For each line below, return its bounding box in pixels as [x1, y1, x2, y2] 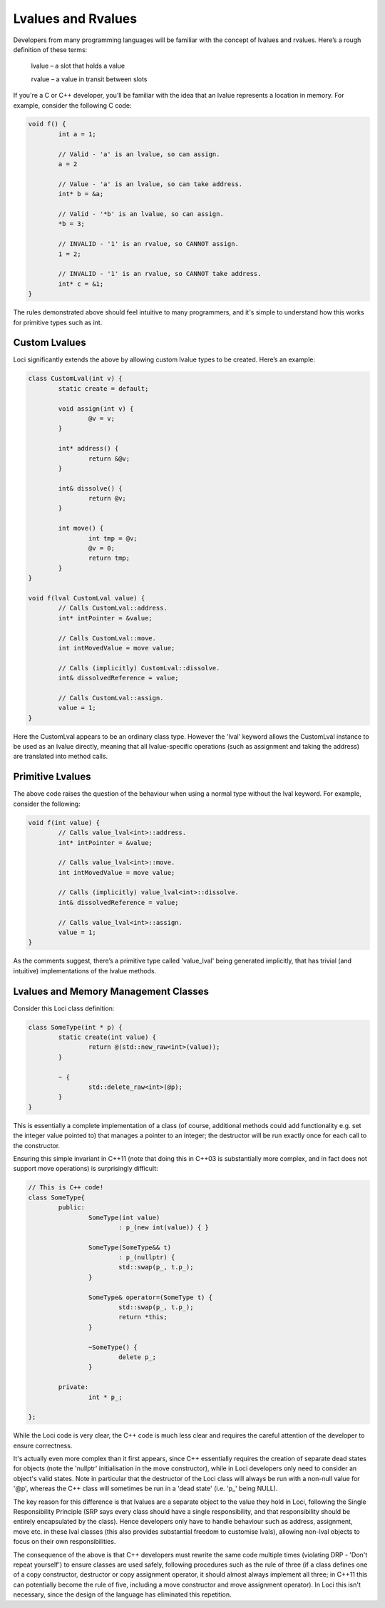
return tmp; [88, 554, 130, 563]
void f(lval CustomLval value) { [28, 594, 145, 602]
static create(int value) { [58, 1033, 157, 1041]
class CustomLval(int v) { [28, 374, 123, 383]
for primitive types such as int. [13, 318, 103, 327]
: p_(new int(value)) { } [118, 1223, 210, 1231]
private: [58, 1383, 89, 1391]
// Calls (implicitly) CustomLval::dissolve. [58, 664, 220, 672]
